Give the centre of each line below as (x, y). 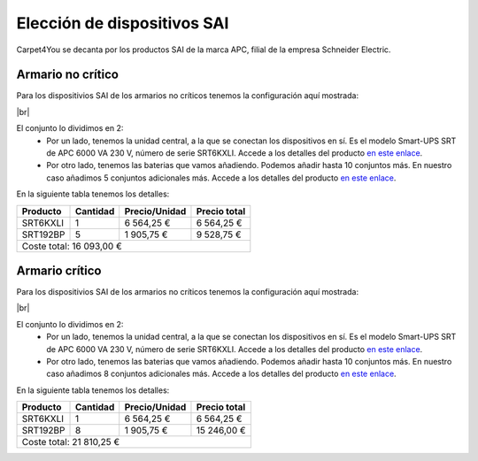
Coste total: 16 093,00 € (72, 246)
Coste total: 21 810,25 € (71, 442)
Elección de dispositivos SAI (123, 23)
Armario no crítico (68, 75)
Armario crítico (59, 271)
